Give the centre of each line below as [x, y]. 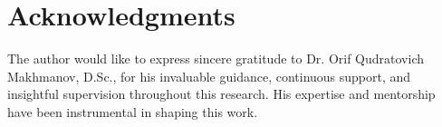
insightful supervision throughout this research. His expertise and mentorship [221, 94]
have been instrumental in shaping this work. [133, 111]
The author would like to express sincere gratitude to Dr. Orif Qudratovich [216, 59]
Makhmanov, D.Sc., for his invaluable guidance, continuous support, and [209, 76]
